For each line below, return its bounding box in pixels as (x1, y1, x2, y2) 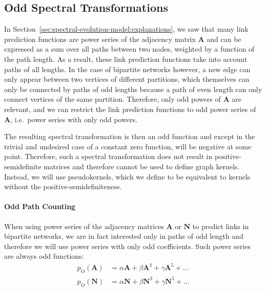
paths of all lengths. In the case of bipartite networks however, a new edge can (4, 63, 251, 74)
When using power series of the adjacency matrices (4, 220, 164, 231)
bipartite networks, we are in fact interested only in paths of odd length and (4, 231, 243, 241)
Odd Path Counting (4, 201, 76, 212)
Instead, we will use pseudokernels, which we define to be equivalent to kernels (4, 171, 251, 182)
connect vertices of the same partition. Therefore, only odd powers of (4, 94, 221, 104)
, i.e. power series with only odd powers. (10, 114, 137, 124)
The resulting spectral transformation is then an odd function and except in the (4, 131, 255, 142)
